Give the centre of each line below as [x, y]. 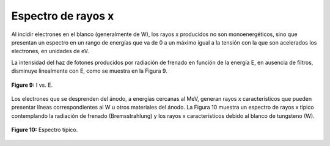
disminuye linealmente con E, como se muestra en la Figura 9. [89, 71]
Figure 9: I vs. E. [32, 85]
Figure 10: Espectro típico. [45, 130]
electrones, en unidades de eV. [50, 51]
